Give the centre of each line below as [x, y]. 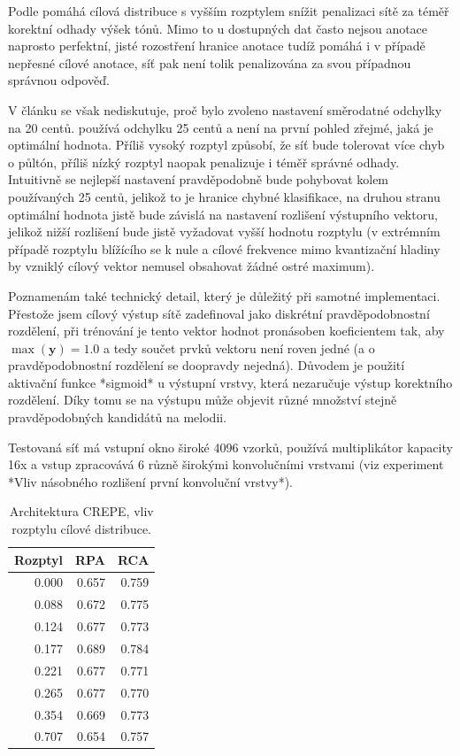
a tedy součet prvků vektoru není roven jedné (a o [239, 347]
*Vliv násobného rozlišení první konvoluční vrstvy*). [151, 481]
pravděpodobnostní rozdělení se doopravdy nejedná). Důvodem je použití [207, 365]
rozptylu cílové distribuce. [82, 529]
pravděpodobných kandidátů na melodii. [118, 417]
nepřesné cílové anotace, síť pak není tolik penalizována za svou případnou [210, 62]
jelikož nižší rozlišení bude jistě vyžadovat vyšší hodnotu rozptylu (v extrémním [224, 231]
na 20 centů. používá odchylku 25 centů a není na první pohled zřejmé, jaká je [221, 127]
